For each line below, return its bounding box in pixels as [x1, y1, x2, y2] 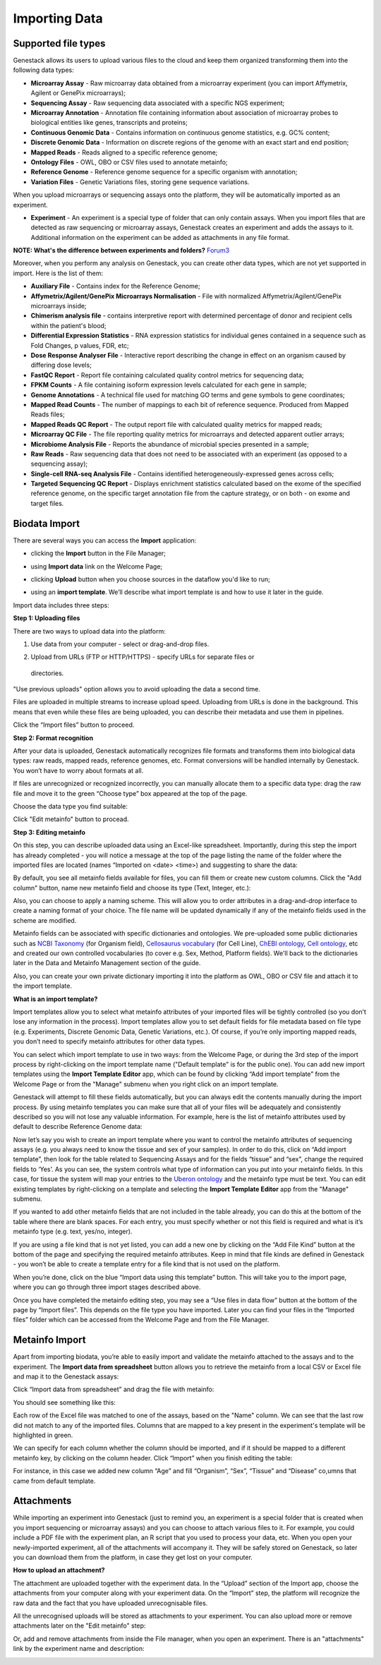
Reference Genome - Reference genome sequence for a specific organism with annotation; [30, 168, 298, 176]
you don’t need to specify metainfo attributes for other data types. [13, 1037, 205, 1046]
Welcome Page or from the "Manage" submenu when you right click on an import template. [13, 1079, 279, 1088]
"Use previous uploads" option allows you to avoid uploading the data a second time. [13, 685, 261, 694]
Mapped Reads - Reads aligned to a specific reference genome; [30, 148, 218, 157]
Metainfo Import [13, 1334, 86, 1346]
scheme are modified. [13, 916, 77, 924]
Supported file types [13, 37, 106, 49]
